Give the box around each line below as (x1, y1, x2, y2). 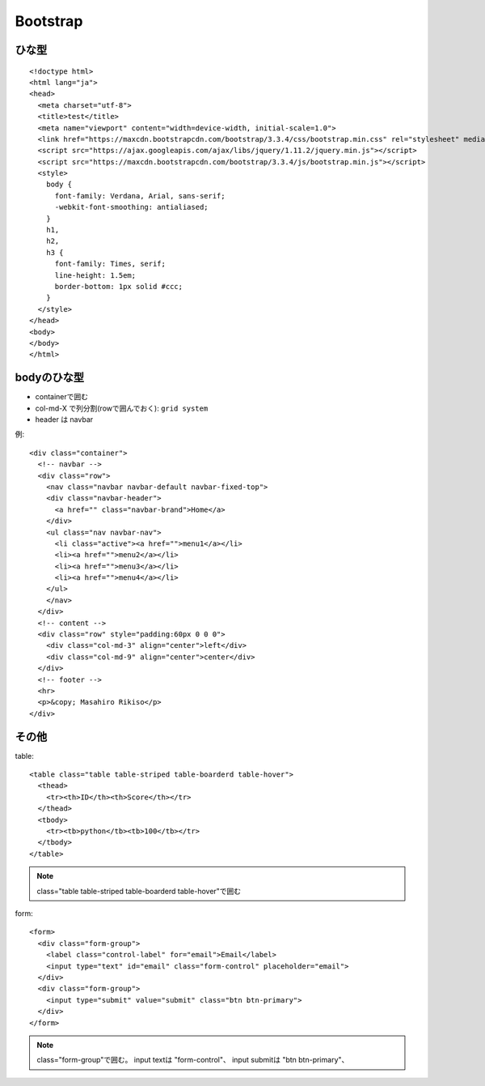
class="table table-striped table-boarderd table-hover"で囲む (36, 886, 242, 896)
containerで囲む (35, 392, 89, 402)
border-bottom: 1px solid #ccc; (54, 282, 183, 291)
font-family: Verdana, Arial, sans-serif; (54, 191, 226, 200)
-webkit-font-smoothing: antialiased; (54, 202, 209, 212)
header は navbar (35, 415, 94, 424)
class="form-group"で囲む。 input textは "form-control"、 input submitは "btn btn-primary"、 (36, 1055, 349, 1065)
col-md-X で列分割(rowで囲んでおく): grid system (35, 403, 209, 413)
